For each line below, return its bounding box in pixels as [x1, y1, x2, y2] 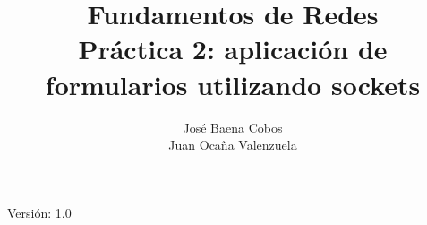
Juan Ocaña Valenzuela [168, 135, 297, 154]
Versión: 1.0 [7, 203, 72, 221]
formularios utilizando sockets [45, 65, 421, 102]
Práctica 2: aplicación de [78, 30, 388, 67]
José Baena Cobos [183, 117, 283, 136]
